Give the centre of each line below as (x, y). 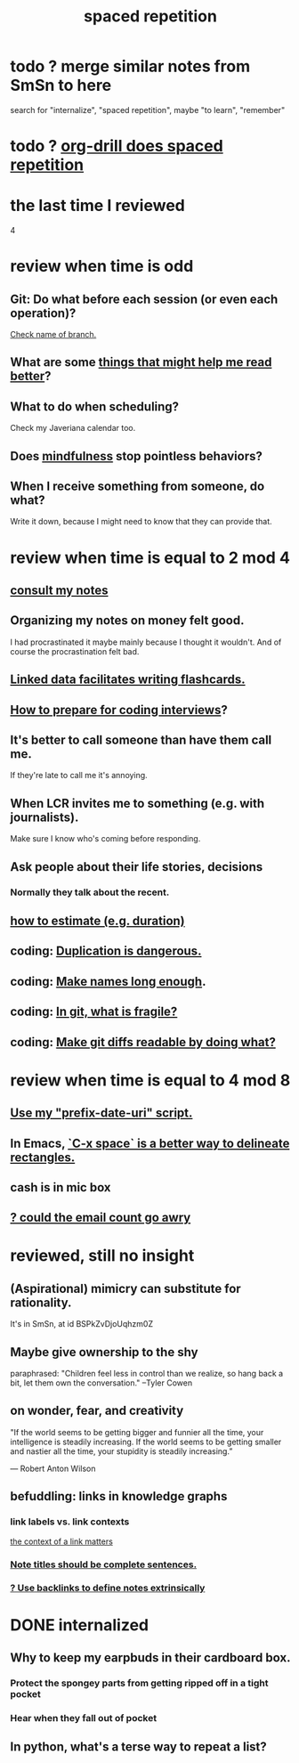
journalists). (44, 817)
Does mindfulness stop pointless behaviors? (137, 456)
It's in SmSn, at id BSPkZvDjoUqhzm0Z (82, 1324)
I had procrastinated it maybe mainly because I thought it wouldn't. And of (146, 642)
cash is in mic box (61, 1187)
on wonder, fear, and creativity (97, 1411)
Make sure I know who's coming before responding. (105, 839)
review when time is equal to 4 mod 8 (150, 1080)
